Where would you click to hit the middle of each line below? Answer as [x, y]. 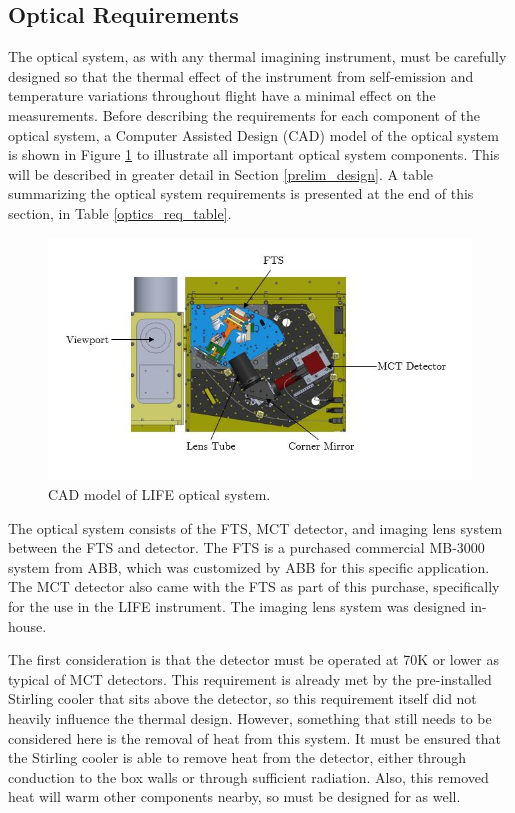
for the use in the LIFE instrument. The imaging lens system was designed [237, 605]
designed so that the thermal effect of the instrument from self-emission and [241, 75]
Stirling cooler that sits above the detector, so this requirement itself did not [242, 698]
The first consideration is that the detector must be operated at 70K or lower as [253, 659]
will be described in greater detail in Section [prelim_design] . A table [221, 173]
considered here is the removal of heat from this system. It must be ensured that [255, 737]
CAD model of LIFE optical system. [159, 493]
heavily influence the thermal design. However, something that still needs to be [250, 717]
